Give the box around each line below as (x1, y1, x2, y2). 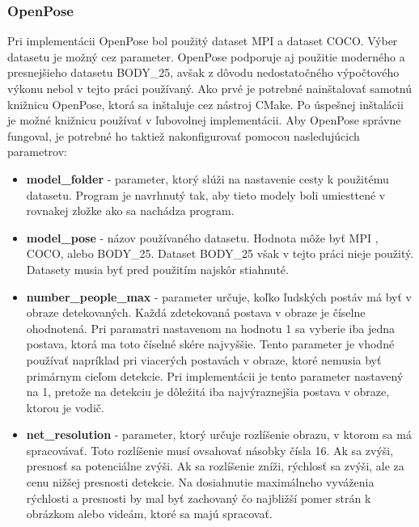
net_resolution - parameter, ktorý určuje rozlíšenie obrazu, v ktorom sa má (26, 426, 412, 443)
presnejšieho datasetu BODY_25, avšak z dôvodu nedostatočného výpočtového (7, 64, 400, 81)
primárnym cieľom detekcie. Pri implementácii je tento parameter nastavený (26, 367, 404, 384)
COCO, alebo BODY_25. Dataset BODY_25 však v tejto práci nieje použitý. (26, 245, 414, 262)
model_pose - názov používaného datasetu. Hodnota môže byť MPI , (26, 229, 379, 246)
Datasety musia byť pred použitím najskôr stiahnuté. (26, 260, 289, 277)
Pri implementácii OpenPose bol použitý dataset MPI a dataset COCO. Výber (7, 32, 398, 49)
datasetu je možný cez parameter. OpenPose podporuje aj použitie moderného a (7, 48, 405, 65)
